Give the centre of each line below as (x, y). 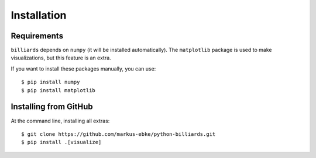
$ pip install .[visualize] (61, 142)
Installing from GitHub (52, 107)
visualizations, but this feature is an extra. (61, 58)
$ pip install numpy (51, 82)
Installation (39, 15)
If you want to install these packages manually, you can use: (83, 69)
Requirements (37, 36)
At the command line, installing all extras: (60, 121)
